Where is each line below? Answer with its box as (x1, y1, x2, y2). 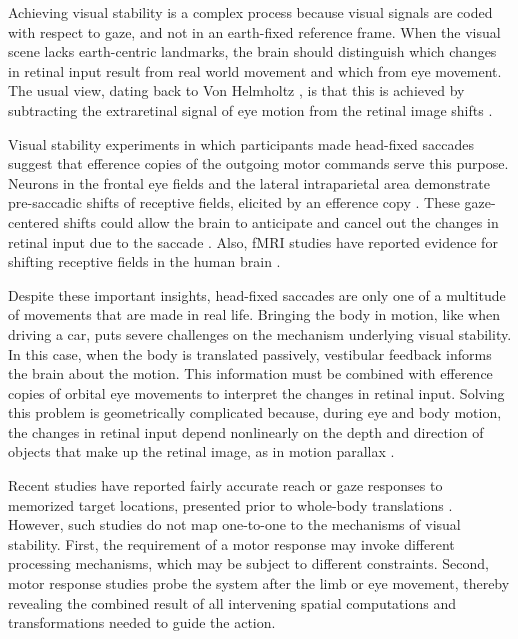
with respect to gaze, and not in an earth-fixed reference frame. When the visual (8, 21, 501, 42)
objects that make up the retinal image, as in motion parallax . (8, 441, 395, 462)
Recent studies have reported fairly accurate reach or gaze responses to (8, 475, 443, 496)
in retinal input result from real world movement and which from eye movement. (8, 60, 502, 81)
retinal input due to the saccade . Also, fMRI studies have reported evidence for (8, 231, 498, 252)
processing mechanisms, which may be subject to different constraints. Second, (8, 553, 489, 574)
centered (8, 211, 59, 232)
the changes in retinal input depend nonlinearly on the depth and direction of (8, 421, 484, 442)
